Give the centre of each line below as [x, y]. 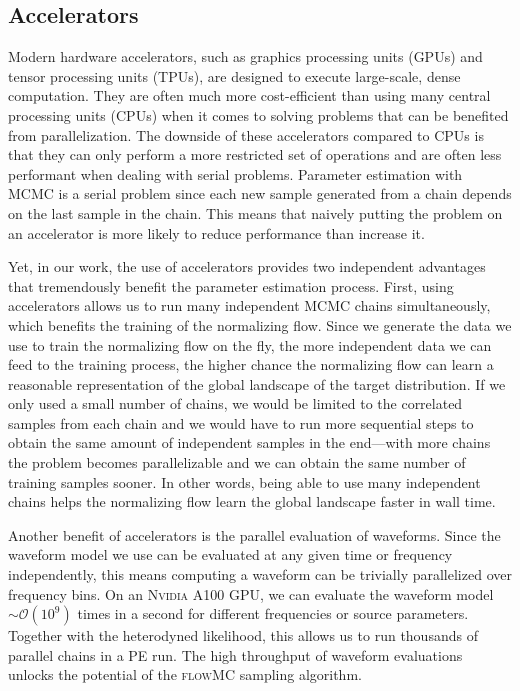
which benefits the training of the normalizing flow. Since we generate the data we [260, 324]
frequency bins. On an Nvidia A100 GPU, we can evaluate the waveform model [251, 593]
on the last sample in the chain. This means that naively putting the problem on [255, 212]
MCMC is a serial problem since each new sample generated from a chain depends [260, 193]
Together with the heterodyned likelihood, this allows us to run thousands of [243, 635]
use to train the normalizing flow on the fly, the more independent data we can [250, 344]
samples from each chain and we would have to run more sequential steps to [241, 422]
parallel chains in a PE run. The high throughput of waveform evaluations [235, 654]
